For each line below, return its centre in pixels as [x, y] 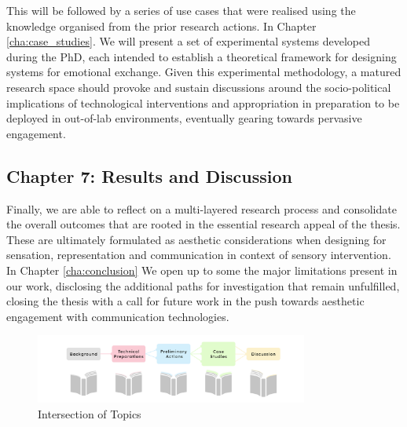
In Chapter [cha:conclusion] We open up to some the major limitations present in [202, 270]
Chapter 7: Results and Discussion [149, 175]
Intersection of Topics [90, 414]
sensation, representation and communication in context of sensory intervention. [199, 255]
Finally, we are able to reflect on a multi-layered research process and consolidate [202, 208]
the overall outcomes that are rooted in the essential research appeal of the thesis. [203, 224]
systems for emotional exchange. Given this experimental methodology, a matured [204, 72]
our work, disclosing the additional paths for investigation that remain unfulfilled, [203, 285]
